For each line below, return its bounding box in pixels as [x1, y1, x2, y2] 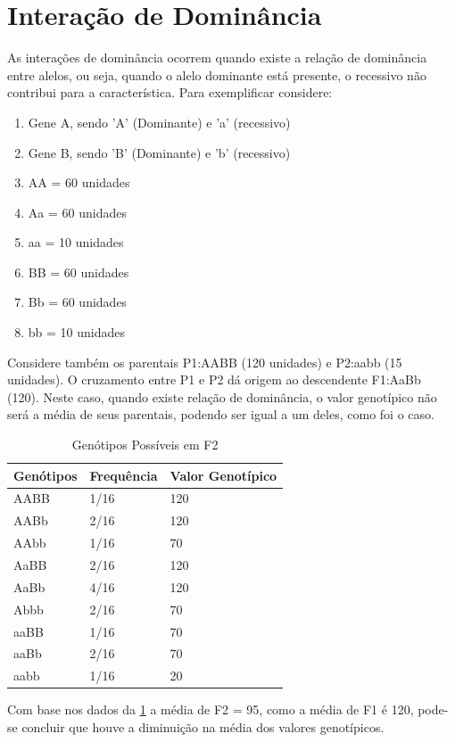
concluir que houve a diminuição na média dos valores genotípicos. [21, 717, 385, 736]
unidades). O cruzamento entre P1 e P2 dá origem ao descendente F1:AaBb [7, 370, 421, 389]
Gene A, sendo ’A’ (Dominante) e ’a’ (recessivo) [28, 112, 291, 131]
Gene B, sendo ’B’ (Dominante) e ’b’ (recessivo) [28, 143, 291, 161]
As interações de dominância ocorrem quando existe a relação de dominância [7, 48, 427, 67]
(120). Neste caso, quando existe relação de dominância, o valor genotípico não [7, 387, 437, 406]
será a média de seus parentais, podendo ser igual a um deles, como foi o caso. [7, 405, 434, 424]
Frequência [89, 466, 158, 484]
